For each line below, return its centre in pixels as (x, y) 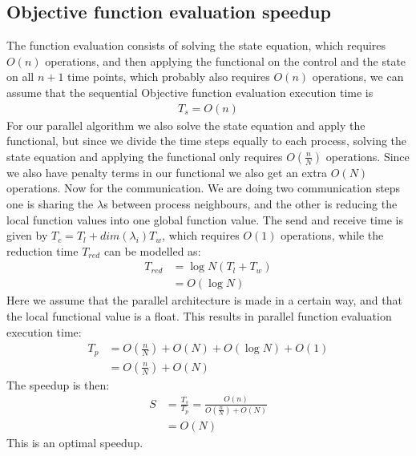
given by (27, 235)
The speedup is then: (58, 384)
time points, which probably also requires (169, 77)
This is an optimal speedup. (75, 442)
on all (20, 77)
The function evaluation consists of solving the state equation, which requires (196, 45)
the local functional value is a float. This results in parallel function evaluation (199, 316)
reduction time (42, 250)
